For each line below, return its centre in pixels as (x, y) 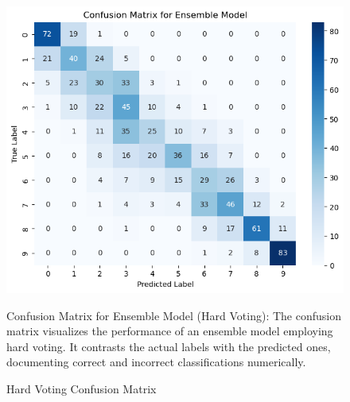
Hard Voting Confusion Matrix (82, 389)
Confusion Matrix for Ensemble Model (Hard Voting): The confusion (174, 315)
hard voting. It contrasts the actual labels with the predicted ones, (169, 346)
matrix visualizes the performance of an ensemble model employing (170, 331)
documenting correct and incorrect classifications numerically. (156, 362)
